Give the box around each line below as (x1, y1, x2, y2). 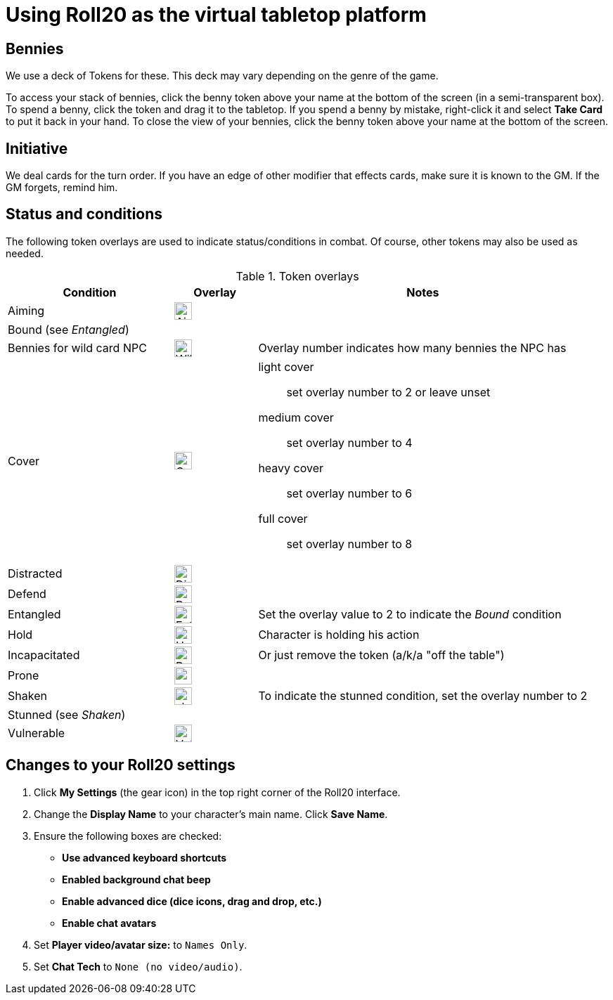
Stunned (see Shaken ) (8, 707, 126, 722)
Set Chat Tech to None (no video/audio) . (34, 960, 243, 973)
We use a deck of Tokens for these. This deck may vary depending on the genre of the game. (6, 70, 439, 82)
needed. (6, 247, 44, 259)
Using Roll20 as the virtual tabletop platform (6, 3, 427, 27)
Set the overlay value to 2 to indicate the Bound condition (258, 607, 562, 622)
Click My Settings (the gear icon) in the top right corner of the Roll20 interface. (34, 786, 401, 798)
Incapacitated (8, 648, 80, 663)
